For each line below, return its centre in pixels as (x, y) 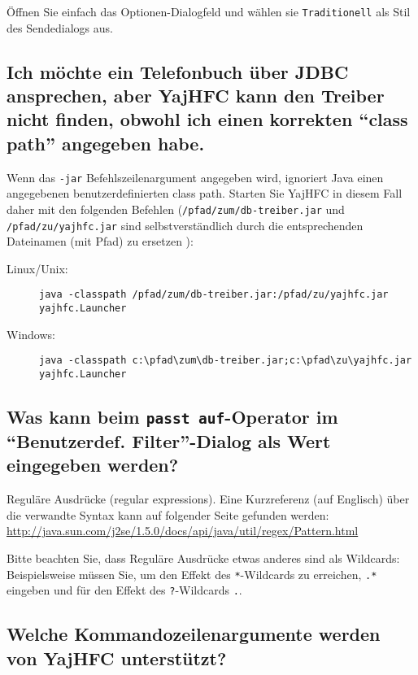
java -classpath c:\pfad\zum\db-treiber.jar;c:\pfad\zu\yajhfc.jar (226, 361)
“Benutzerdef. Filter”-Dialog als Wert (169, 440)
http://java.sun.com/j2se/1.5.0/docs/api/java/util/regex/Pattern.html (183, 531)
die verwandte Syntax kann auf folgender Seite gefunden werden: (168, 514)
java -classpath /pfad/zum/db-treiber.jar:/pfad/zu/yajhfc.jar (214, 295)
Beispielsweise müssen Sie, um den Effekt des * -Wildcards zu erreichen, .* (192, 574)
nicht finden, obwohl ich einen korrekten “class (207, 119)
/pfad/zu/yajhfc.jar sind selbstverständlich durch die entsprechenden (185, 225)
